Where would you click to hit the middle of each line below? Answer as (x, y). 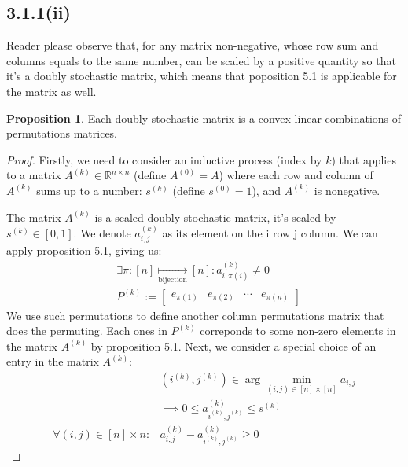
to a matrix (34, 175)
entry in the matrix (53, 361)
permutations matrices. (62, 133)
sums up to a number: (89, 190)
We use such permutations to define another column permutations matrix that (195, 315)
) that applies (364, 159)
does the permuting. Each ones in (87, 331)
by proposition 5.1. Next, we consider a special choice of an (233, 346)
